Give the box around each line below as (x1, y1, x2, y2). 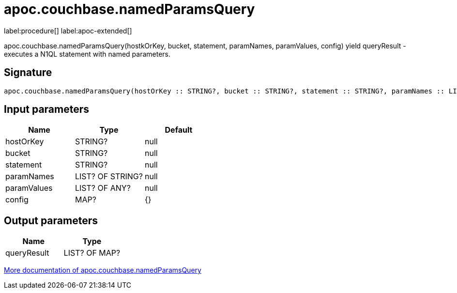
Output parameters (4, 214, 98, 227)
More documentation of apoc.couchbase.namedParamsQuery (4, 266, 201, 275)
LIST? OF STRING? (75, 171, 143, 182)
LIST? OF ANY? (75, 183, 131, 193)
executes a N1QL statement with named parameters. (4, 49, 171, 58)
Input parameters (4, 103, 90, 116)
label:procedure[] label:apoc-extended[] (4, 26, 132, 35)
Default (165, 125, 193, 135)
